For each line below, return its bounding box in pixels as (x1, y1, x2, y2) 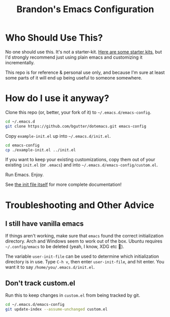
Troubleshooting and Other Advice (5, 199, 155, 211)
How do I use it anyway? (5, 93, 110, 104)
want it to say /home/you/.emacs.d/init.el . (5, 264, 95, 270)
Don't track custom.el (5, 279, 76, 287)
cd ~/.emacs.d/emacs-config (5, 302, 65, 307)
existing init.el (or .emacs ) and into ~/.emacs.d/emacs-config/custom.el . (5, 162, 158, 168)
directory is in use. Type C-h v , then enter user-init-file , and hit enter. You (5, 259, 164, 265)
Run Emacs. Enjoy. (5, 172, 44, 178)
